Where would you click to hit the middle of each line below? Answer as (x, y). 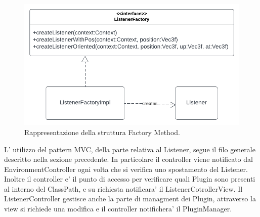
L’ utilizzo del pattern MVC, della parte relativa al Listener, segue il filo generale (130, 149)
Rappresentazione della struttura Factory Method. (102, 132)
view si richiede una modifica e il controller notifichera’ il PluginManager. (118, 209)
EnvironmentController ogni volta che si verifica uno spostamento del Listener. (126, 169)
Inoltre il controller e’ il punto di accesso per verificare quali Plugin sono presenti (130, 179)
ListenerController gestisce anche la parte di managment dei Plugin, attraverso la (130, 199)
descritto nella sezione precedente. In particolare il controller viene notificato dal (128, 159)
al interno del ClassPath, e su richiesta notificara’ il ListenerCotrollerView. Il (123, 188)
